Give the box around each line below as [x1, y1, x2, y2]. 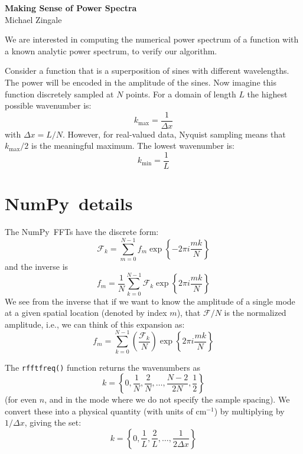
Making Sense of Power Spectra [5, 2, 137, 14]
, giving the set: [24, 416, 82, 429]
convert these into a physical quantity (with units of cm [5, 404, 207, 417]
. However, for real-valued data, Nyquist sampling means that [63, 128, 286, 140]
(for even [5, 393, 37, 406]
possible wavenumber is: [5, 99, 92, 112]
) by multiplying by [214, 404, 285, 417]
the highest [247, 87, 288, 100]
